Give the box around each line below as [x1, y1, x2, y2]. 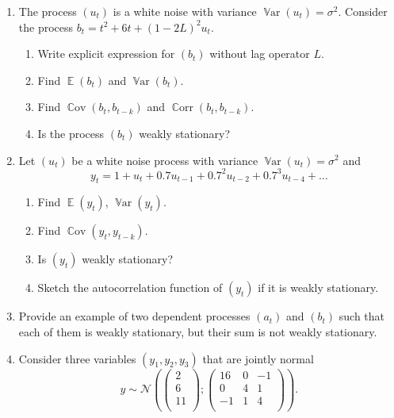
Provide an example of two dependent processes [18, 308, 251, 324]
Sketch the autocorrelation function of [37, 279, 223, 296]
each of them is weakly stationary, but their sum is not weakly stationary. [18, 324, 377, 340]
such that [339, 308, 385, 324]
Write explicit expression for [37, 45, 175, 62]
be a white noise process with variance [71, 151, 258, 168]
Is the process [37, 125, 105, 141]
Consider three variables [18, 350, 136, 366]
